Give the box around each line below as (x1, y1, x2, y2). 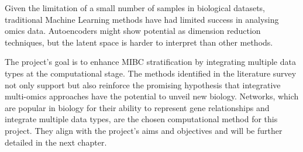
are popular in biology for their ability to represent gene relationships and (5, 101, 270, 113)
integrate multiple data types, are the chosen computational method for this (5, 113, 278, 125)
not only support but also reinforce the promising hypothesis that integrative (5, 78, 281, 91)
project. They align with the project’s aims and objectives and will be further (5, 124, 283, 136)
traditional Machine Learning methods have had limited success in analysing (5, 13, 279, 25)
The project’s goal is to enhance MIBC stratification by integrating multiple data (5, 56, 296, 68)
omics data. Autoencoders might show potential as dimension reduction (5, 25, 261, 37)
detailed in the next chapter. (5, 136, 107, 148)
